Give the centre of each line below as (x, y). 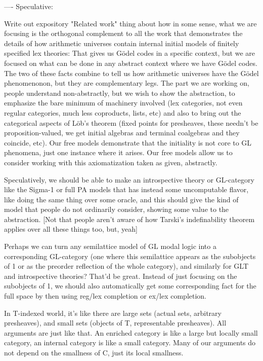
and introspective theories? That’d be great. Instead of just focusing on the (121, 276)
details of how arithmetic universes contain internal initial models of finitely (122, 43)
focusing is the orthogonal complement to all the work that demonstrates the (123, 33)
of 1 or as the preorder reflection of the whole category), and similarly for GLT (126, 266)
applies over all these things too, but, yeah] (71, 229)
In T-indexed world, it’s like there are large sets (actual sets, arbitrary (113, 313)
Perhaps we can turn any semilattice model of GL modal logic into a (110, 246)
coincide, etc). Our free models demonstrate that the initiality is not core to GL (128, 142)
